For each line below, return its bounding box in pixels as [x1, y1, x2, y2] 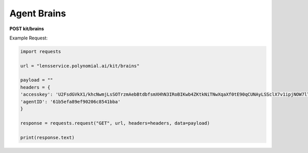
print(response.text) [20, 135, 75, 140]
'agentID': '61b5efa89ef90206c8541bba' [20, 99, 121, 104]
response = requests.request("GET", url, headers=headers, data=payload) [20, 120, 210, 126]
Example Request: [9, 35, 48, 41]
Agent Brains [9, 8, 66, 19]
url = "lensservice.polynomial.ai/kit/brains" [20, 63, 140, 69]
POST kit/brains [9, 26, 44, 32]
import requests [20, 49, 62, 54]
